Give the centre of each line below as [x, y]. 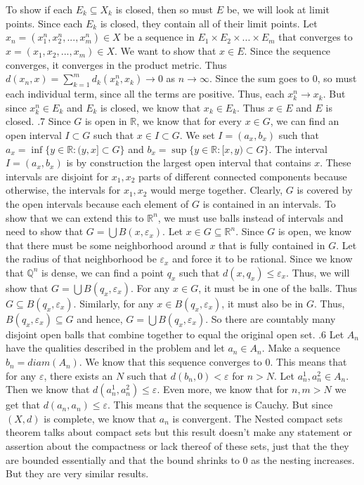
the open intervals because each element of [97, 203]
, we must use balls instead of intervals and [251, 217]
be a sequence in [159, 37]
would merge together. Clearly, [217, 190]
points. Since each [44, 23]
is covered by [325, 190]
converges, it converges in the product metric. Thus [116, 64]
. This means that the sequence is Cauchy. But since [220, 405]
